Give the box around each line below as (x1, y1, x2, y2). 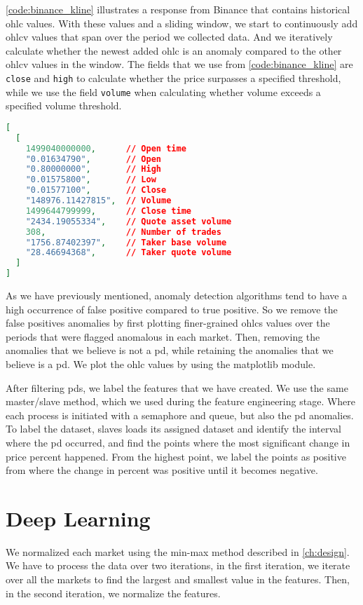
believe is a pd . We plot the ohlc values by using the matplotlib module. (6, 356, 316, 371)
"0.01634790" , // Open (25, 154, 161, 164)
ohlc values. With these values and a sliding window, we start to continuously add (6, 15, 358, 30)
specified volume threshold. (6, 98, 122, 113)
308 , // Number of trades (25, 226, 221, 237)
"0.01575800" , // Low (25, 175, 156, 185)
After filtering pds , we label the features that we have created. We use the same (6, 380, 348, 395)
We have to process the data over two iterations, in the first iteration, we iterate (6, 558, 350, 573)
